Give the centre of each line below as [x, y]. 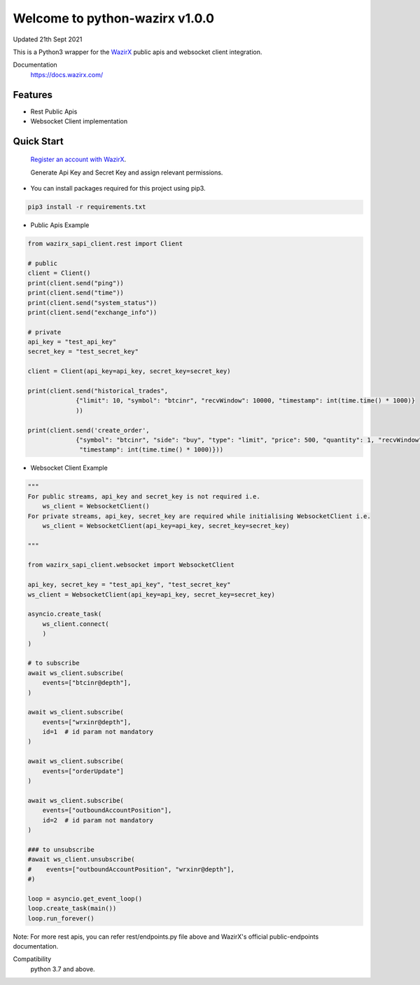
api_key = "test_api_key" [72, 342]
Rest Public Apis [54, 111]
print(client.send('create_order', [89, 430]
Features [33, 95]
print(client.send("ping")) [76, 283]
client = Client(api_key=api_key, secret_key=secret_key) [129, 371]
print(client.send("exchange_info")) [92, 312]
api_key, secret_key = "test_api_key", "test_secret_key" [129, 585]
